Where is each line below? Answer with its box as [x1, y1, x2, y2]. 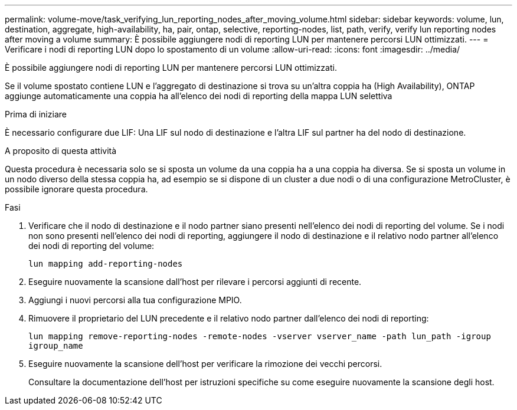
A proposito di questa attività [5, 146, 117, 156]
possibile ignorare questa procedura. [5, 184, 148, 194]
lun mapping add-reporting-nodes [28, 259, 183, 268]
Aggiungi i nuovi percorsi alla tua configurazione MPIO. [28, 295, 242, 305]
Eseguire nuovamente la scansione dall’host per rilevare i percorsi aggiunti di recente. [28, 277, 362, 287]
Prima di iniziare [5, 109, 67, 119]
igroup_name [28, 341, 83, 350]
